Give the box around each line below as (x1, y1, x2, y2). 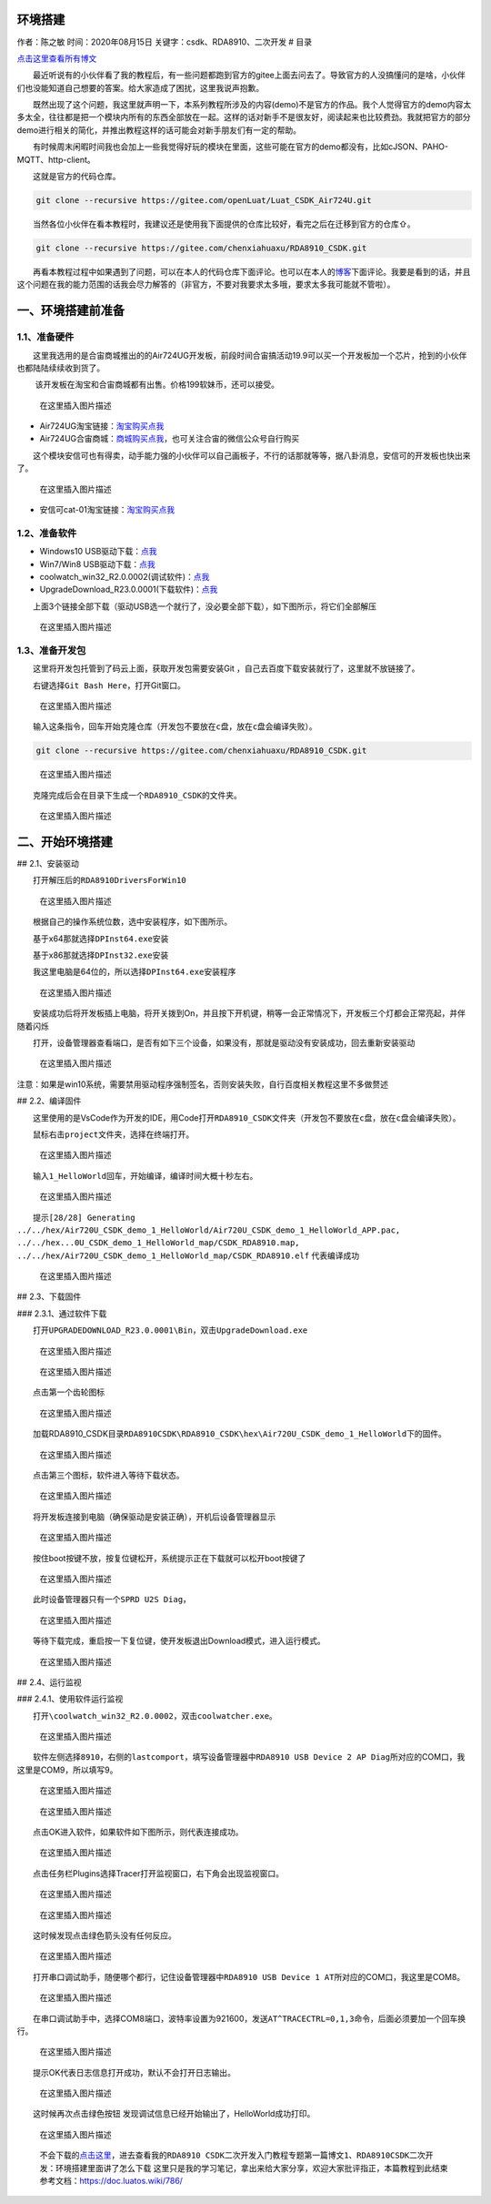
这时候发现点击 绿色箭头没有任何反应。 (33, 1930, 176, 1941)
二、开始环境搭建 (16, 834, 113, 849)
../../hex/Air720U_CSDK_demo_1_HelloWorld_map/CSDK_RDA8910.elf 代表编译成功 (16, 1250, 360, 1261)
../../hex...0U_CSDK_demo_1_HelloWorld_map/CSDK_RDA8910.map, (16, 1238, 300, 1248)
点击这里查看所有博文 (16, 53, 97, 64)
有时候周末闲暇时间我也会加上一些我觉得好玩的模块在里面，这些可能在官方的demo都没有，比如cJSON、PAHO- (33, 141, 449, 152)
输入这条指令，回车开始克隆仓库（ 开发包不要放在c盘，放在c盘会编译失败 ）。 (33, 721, 317, 732)
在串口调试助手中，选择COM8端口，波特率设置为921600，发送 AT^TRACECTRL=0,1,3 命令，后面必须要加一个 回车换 (33, 2013, 466, 2024)
